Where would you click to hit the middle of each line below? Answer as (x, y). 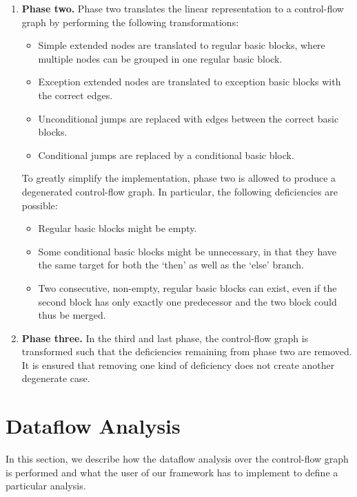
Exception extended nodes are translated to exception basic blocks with (190, 82)
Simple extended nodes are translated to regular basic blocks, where (182, 45)
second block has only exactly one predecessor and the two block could (187, 301)
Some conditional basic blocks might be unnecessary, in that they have (187, 251)
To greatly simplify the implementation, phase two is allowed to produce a (179, 178)
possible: (40, 205)
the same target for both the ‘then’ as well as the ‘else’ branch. (171, 265)
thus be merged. (72, 315)
